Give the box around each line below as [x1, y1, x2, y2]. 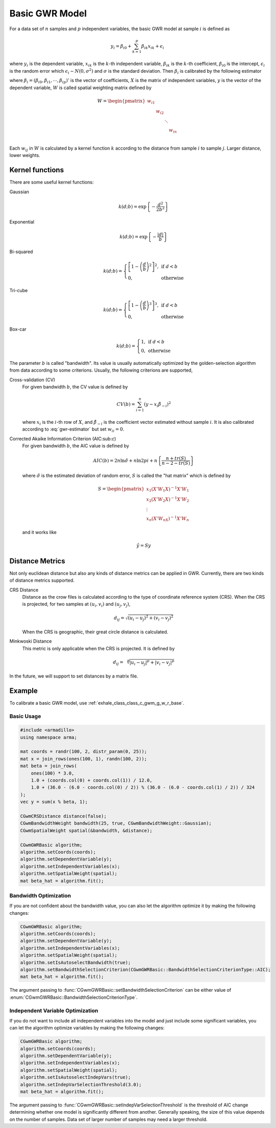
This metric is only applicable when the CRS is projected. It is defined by [22, 645, 175, 651]
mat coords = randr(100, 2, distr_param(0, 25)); [20, 749, 147, 754]
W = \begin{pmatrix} [97, 98, 146, 104]
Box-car [9, 326, 27, 332]
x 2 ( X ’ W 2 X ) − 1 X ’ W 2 [146, 495, 189, 503]
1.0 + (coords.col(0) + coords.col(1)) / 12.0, [31, 777, 153, 784]
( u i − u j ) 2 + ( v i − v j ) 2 [128, 614, 174, 622]
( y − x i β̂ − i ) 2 [144, 400, 171, 408]
